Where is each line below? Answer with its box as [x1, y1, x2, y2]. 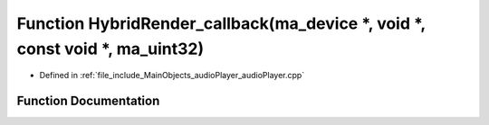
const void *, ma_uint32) [16, 39, 205, 58]
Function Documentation [16, 94, 160, 109]
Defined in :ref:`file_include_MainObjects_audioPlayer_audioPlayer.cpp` [39, 70, 305, 81]
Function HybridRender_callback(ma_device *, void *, [16, 13, 426, 33]
